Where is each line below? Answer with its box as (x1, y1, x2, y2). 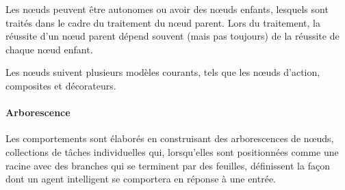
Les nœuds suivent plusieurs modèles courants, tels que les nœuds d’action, (5, 65, 320, 79)
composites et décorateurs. (5, 78, 116, 92)
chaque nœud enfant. (5, 42, 93, 56)
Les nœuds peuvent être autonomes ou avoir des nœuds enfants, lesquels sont (5, 2, 329, 16)
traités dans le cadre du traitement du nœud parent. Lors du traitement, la (5, 15, 320, 29)
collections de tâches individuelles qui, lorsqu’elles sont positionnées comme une (5, 144, 339, 159)
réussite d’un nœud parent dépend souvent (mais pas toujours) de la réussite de (5, 29, 340, 43)
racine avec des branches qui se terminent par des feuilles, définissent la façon (5, 158, 330, 172)
